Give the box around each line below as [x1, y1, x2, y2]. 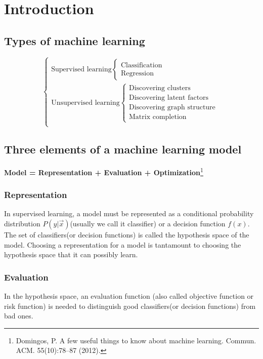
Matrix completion [129, 113, 187, 121]
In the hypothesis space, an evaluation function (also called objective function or [4, 291, 254, 301]
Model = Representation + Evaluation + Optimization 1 [4, 165, 203, 177]
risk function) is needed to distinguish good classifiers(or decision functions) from [4, 300, 256, 311]
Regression [120, 69, 154, 77]
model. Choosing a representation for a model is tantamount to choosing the [4, 239, 241, 250]
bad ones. [4, 310, 33, 321]
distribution [4, 218, 40, 229]
